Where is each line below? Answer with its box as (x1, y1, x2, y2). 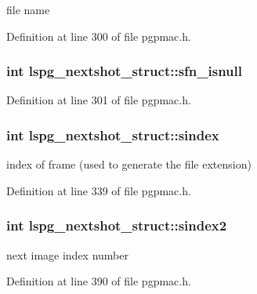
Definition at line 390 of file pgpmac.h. (6, 273, 191, 289)
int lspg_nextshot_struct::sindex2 (6, 216, 227, 235)
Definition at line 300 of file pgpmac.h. (6, 27, 191, 44)
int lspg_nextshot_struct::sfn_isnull (6, 61, 242, 81)
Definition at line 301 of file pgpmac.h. (6, 92, 191, 108)
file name (6, 2, 50, 17)
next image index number (6, 246, 128, 263)
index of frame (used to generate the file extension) (6, 156, 252, 172)
